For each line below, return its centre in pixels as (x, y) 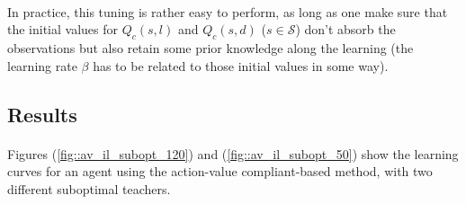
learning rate (42, 65)
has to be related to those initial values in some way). (241, 65)
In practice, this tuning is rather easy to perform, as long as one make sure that (228, 11)
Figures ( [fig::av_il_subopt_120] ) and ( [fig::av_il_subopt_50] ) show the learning (233, 153)
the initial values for (63, 29)
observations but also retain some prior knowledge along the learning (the (211, 47)
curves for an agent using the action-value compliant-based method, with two (220, 171)
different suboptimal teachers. (89, 188)
